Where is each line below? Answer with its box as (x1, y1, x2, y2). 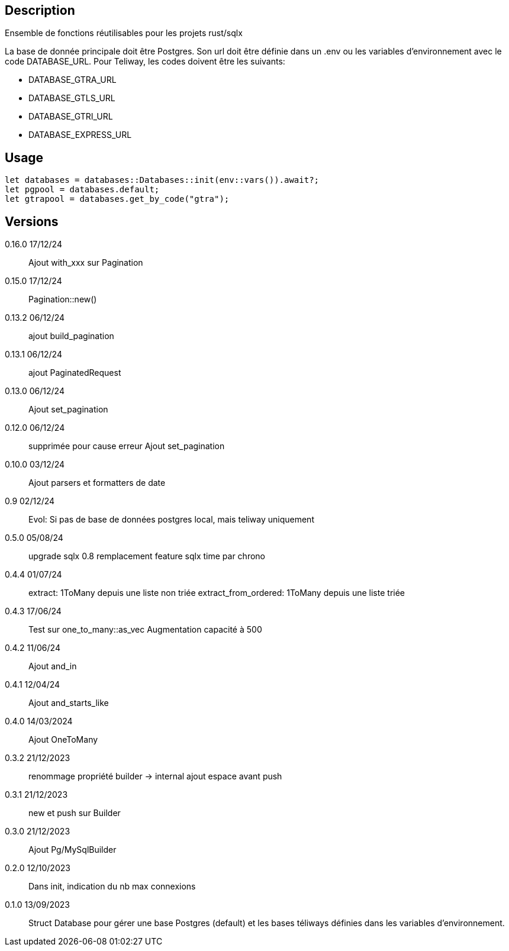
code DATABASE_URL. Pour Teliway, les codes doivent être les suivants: (5, 56, 285, 67)
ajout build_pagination (28, 331, 114, 341)
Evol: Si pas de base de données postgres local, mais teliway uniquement (28, 514, 314, 525)
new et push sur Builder (28, 808, 121, 818)
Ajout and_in (28, 661, 77, 672)
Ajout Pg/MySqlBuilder (28, 844, 117, 855)
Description (5, 3, 75, 18)
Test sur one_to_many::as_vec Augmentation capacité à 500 (28, 624, 262, 635)
